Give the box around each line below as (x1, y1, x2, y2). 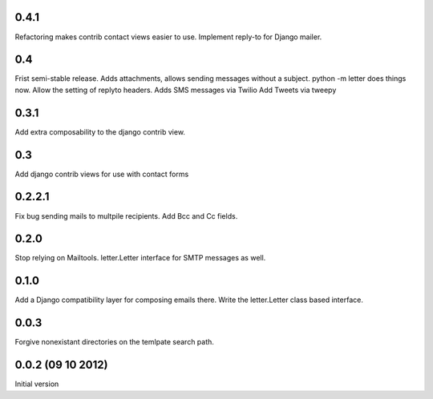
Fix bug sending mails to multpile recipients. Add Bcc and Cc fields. (14, 211, 238, 220)
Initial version (14, 379, 59, 389)
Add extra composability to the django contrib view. (14, 127, 186, 136)
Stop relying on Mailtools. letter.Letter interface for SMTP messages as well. (14, 253, 266, 263)
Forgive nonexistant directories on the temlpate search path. (14, 337, 214, 347)
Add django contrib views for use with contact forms (14, 169, 189, 179)
